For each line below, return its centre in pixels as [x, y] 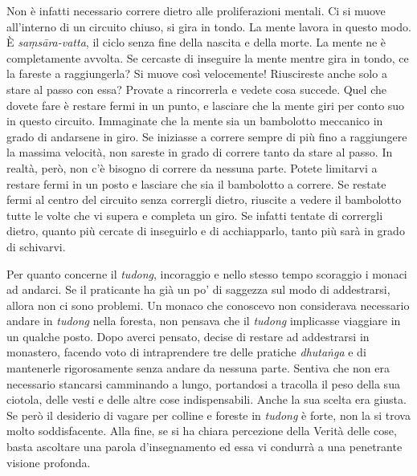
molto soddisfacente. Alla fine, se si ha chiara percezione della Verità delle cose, [202, 431]
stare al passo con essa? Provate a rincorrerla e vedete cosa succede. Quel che [196, 89]
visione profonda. [49, 462]
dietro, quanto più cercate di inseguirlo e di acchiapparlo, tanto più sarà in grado [206, 231]
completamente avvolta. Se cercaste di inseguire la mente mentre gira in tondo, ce [208, 57]
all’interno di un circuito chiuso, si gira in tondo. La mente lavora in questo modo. [209, 26]
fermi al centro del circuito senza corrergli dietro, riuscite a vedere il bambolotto [204, 199]
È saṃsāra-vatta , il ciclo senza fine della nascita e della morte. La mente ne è [196, 42]
